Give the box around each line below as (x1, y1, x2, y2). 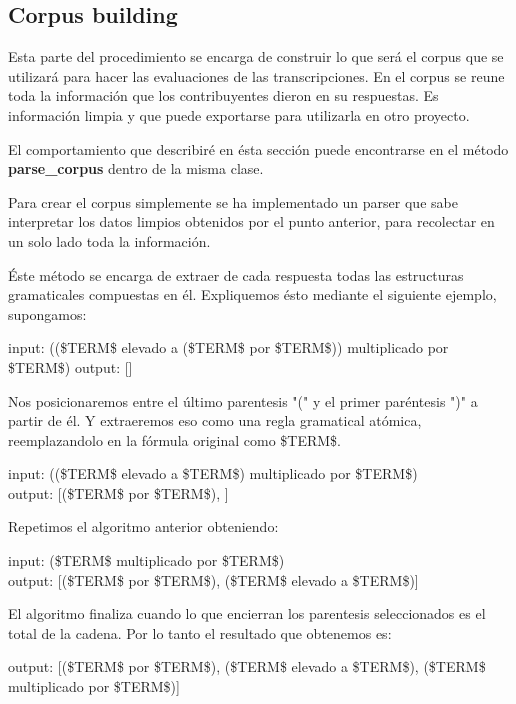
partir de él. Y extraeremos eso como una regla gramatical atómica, (8, 410, 422, 431)
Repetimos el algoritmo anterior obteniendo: (8, 516, 279, 537)
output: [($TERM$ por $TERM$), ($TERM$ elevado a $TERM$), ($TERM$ (8, 656, 486, 677)
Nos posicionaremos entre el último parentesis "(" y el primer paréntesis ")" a (8, 390, 478, 411)
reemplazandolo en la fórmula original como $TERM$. (8, 429, 342, 450)
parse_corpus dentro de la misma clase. (8, 158, 264, 179)
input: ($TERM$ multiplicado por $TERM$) (8, 550, 285, 571)
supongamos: (8, 303, 87, 324)
